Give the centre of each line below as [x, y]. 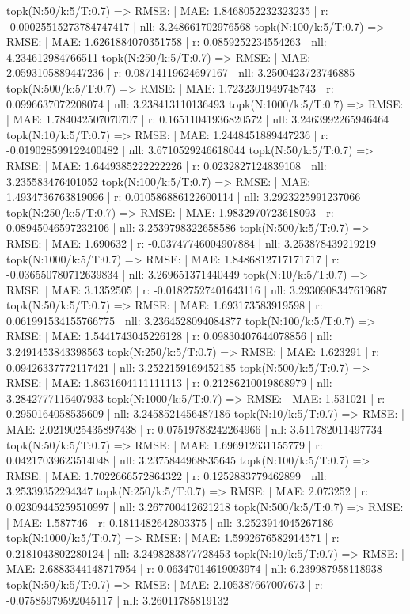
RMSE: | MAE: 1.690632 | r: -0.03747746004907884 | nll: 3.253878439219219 [191, 243]
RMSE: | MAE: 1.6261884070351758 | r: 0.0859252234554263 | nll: [167, 42]
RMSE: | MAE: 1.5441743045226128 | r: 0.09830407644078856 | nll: [169, 336]
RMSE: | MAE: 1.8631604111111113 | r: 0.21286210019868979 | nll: [169, 383]
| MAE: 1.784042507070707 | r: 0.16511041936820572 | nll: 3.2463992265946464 [198, 119]
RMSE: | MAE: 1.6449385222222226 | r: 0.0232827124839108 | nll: [167, 165]
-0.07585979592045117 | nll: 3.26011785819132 [118, 599]
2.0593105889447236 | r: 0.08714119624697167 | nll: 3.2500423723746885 [181, 72]
